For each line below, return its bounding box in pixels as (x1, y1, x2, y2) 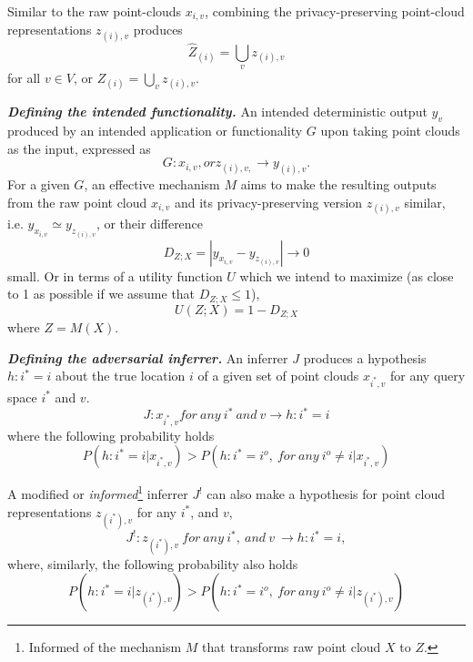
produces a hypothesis (303, 348, 427, 367)
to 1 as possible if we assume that (7, 284, 196, 303)
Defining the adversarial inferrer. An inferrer (7, 348, 288, 367)
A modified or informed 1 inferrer (7, 482, 188, 504)
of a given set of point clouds (197, 366, 359, 385)
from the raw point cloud (7, 192, 147, 211)
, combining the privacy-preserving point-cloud (205, 2, 465, 20)
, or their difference (96, 214, 204, 233)
